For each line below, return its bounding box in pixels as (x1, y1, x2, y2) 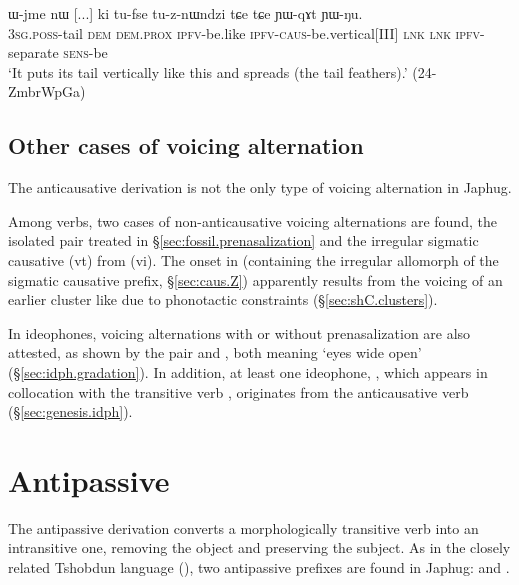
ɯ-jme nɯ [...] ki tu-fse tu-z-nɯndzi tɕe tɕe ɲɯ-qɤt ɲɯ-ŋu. (8, 3, 363, 23)
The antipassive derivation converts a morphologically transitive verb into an (8, 517, 479, 538)
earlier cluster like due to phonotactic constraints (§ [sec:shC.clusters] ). (8, 289, 438, 310)
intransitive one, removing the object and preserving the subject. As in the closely (8, 537, 511, 558)
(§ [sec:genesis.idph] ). (8, 401, 133, 422)
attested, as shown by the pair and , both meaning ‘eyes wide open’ (8, 342, 422, 363)
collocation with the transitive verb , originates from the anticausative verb (8, 381, 469, 402)
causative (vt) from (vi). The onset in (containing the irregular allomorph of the (8, 249, 499, 270)
